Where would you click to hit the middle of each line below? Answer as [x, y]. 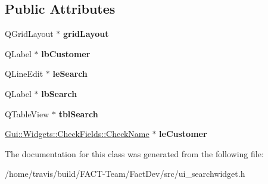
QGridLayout [29, 34]
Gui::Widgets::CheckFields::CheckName [77, 134]
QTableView [27, 113]
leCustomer [183, 134]
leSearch [70, 74]
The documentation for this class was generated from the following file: [134, 153]
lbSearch [59, 93]
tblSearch [78, 113]
